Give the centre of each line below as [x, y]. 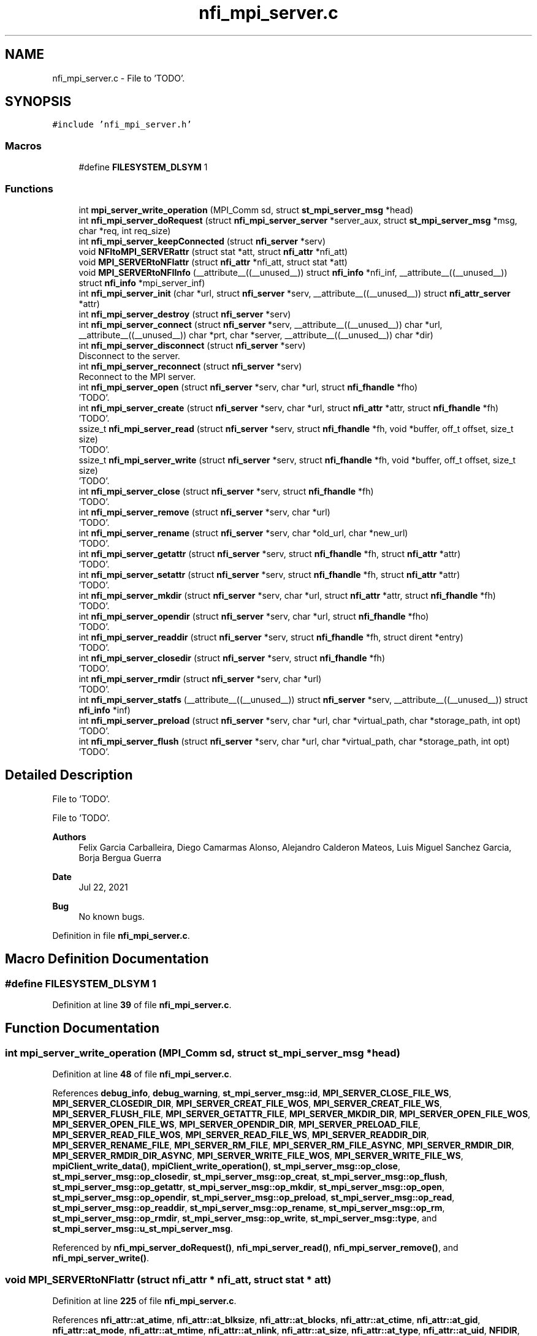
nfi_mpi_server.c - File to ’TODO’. [119, 78]
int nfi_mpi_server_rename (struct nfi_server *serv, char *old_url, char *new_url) [243, 533]
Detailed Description [69, 775]
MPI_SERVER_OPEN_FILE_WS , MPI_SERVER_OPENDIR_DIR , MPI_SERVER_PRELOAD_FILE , [237, 1125]
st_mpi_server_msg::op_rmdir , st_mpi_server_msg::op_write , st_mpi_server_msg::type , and [245, 1218]
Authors [69, 837]
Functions [29, 188]
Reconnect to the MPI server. [137, 376]
